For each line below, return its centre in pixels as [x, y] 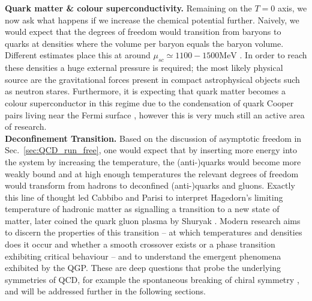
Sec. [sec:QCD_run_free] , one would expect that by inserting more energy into [151, 150]
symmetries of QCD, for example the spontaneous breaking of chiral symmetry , [152, 279]
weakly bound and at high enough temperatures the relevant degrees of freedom [152, 173]
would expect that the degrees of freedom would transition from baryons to [143, 32]
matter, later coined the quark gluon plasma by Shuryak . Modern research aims [153, 220]
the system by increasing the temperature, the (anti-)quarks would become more [153, 161]
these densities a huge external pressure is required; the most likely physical [144, 68]
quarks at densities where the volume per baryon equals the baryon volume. [144, 43]
